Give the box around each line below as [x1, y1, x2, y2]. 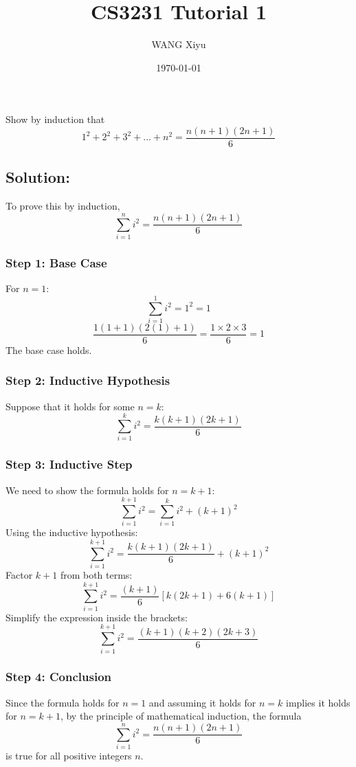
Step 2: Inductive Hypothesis [5, 372, 170, 389]
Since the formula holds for [5, 695, 120, 709]
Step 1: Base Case [5, 254, 107, 271]
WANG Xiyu [151, 37, 206, 52]
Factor [5, 568, 33, 582]
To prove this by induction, [5, 199, 120, 213]
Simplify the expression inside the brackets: [5, 610, 188, 624]
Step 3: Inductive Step [5, 456, 133, 473]
